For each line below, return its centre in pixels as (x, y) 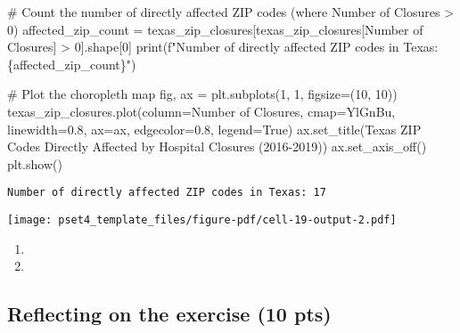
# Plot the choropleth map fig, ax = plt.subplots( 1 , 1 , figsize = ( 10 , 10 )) (202, 94)
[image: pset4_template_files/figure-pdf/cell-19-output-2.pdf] (202, 220)
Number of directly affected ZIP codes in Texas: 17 (167, 193)
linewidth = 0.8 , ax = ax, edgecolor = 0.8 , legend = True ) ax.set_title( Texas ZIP (214, 129)
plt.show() (35, 163)
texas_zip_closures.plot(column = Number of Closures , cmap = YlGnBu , (201, 111)
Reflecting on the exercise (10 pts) (169, 314)
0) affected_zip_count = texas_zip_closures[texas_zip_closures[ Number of (215, 29)
